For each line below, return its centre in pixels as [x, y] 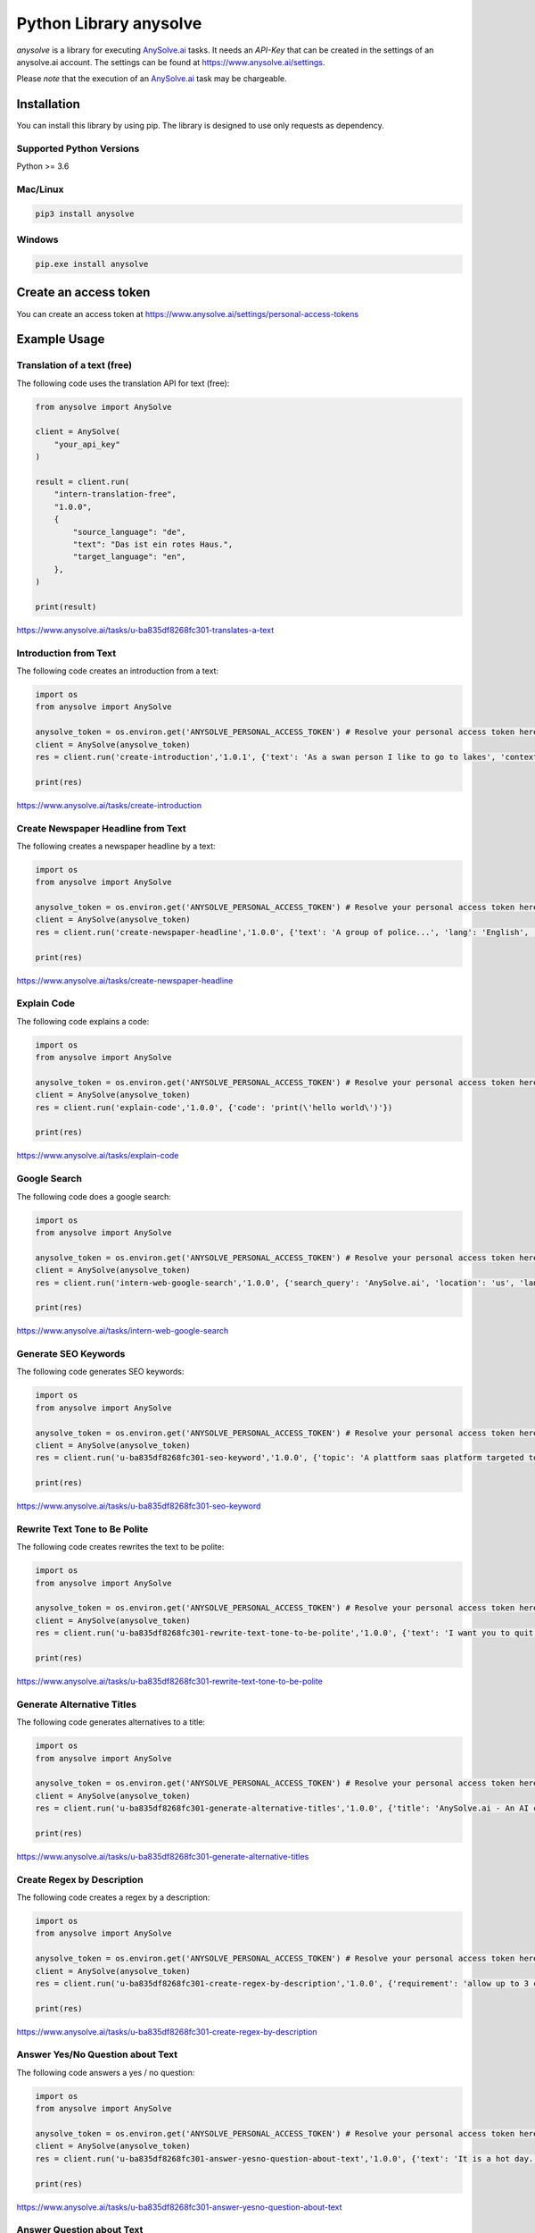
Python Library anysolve [109, 23]
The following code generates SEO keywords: [100, 1372]
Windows [37, 239]
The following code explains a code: [83, 1021]
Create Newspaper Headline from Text [101, 828]
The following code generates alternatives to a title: [111, 1722]
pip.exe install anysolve [92, 264]
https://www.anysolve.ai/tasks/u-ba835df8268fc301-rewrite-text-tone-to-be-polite [169, 1681]
